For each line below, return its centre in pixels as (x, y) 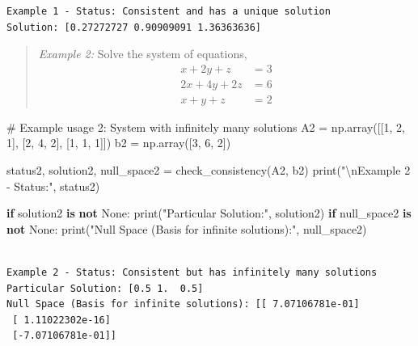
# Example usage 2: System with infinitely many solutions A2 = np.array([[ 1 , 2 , (206, 127)
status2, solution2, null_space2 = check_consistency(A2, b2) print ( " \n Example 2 (209, 170)
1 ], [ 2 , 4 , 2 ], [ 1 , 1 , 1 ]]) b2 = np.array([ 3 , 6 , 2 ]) (119, 143)
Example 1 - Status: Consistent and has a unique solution (169, 11)
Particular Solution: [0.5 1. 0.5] (105, 288)
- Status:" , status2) (53, 186)
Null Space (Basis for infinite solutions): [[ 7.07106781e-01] (183, 304)
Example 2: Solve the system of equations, (143, 54)
